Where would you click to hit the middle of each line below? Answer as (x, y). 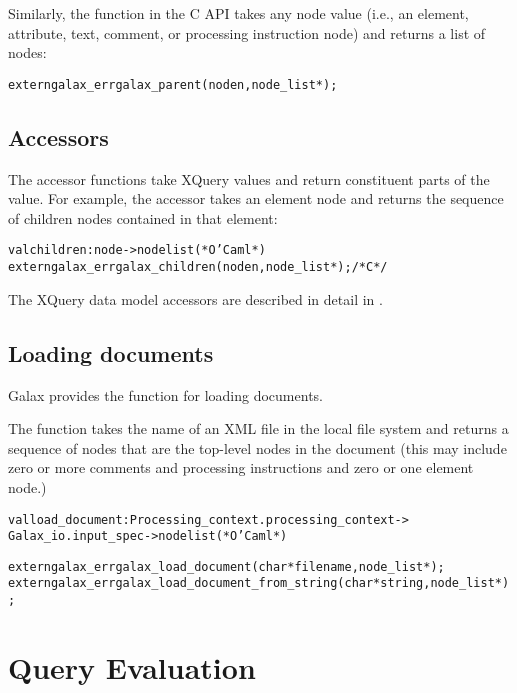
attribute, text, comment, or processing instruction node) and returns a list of (247, 32)
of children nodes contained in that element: (143, 217)
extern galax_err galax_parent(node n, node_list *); (173, 84)
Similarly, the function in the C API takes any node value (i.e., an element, (238, 13)
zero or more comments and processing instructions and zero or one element (241, 467)
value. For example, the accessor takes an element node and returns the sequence (256, 198)
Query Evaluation (132, 666)
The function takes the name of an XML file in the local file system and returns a (258, 428)
